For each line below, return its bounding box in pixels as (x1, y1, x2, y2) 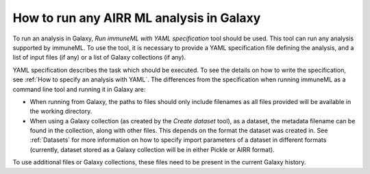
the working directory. (29, 107, 92, 116)
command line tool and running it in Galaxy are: (12, 85, 146, 93)
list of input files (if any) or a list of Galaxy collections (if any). (12, 53, 186, 62)
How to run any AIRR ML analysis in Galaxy (12, 10, 261, 25)
